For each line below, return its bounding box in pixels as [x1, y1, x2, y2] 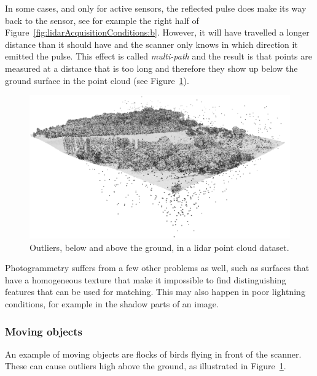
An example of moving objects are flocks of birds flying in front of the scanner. [5, 347, 302, 360]
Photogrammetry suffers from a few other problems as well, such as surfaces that [5, 261, 310, 274]
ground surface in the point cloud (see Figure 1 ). [5, 74, 189, 86]
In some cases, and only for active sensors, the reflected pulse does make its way [5, 2, 307, 14]
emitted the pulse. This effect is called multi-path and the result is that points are [5, 50, 312, 63]
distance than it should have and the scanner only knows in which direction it [5, 37, 298, 50]
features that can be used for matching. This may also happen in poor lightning [5, 285, 305, 298]
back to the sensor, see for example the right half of [5, 13, 199, 26]
